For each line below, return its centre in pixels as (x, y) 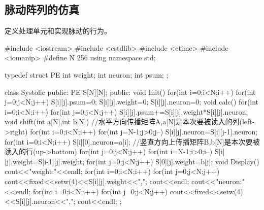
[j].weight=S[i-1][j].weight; (45, 161)
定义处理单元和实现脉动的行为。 (58, 31)
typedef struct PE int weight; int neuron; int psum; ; (87, 74)
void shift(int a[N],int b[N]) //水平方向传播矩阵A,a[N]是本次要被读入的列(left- (130, 121)
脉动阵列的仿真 (42, 9)
